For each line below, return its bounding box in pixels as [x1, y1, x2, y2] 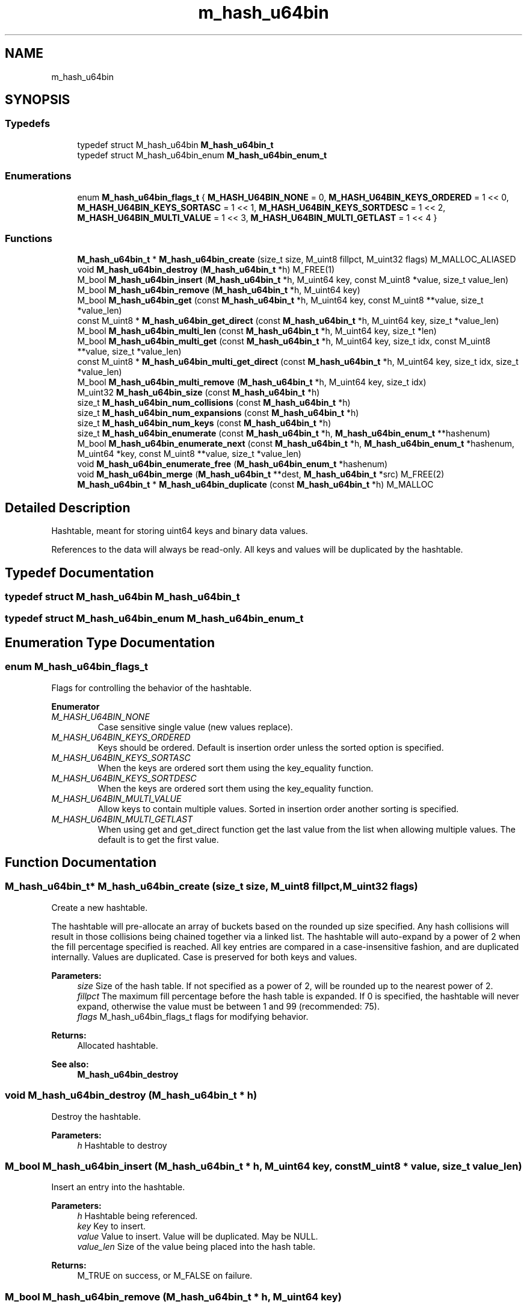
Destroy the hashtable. [51, 1111, 141, 1122]
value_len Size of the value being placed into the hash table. [77, 1241, 315, 1252]
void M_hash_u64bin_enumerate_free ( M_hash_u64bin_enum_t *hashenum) [77, 459, 388, 470]
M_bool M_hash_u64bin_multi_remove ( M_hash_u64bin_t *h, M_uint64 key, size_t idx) [77, 377, 427, 388]
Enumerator [51, 701, 100, 712]
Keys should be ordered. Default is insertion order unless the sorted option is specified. [97, 742, 444, 753]
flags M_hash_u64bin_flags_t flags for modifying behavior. [77, 1011, 309, 1022]
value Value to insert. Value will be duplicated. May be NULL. [77, 1231, 318, 1242]
